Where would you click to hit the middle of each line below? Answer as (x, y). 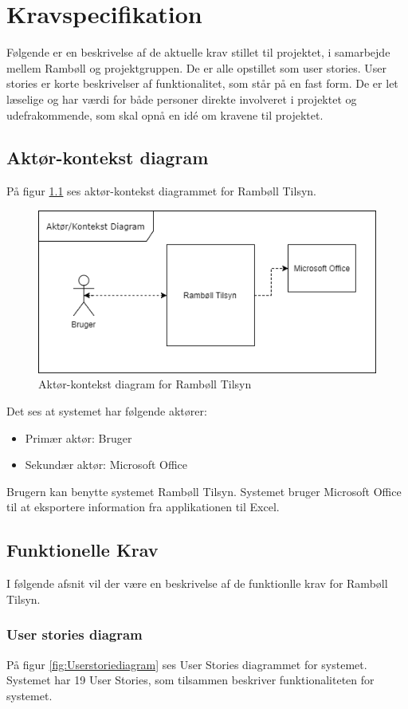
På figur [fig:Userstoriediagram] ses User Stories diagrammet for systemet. (187, 664)
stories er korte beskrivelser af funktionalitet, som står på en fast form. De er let (202, 83)
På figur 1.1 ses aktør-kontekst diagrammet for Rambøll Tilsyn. (161, 191)
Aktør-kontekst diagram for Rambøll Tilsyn (145, 384)
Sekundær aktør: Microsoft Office (106, 465)
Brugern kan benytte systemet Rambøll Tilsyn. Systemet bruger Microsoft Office (204, 491)
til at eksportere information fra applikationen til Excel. (143, 507)
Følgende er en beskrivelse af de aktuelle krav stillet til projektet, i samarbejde (198, 52)
